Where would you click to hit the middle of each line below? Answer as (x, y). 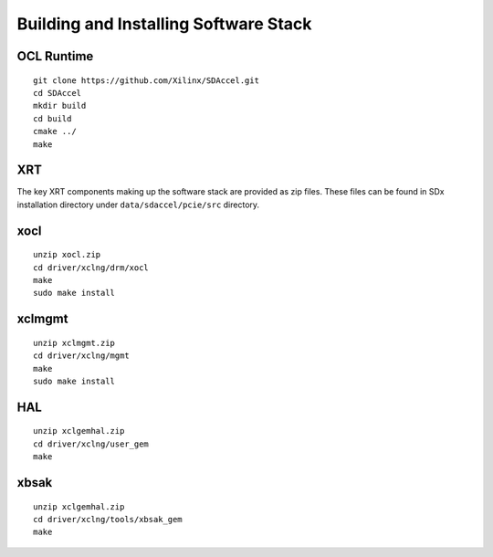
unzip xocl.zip (67, 255)
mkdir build (60, 106)
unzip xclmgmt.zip (74, 343)
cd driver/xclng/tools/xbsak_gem (108, 519)
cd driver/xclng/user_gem (91, 444)
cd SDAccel (58, 93)
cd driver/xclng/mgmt (81, 356)
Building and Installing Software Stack (164, 24)
